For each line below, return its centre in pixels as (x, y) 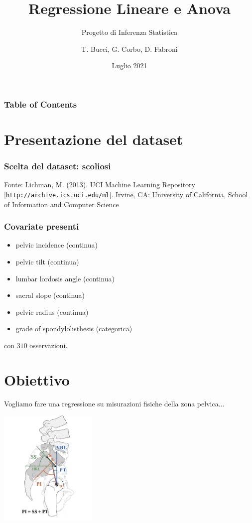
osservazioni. (49, 345)
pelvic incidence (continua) (57, 245)
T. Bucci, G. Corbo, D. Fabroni (129, 49)
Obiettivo (37, 379)
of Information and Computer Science (62, 204)
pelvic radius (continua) (52, 312)
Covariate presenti (42, 226)
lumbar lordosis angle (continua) (65, 278)
